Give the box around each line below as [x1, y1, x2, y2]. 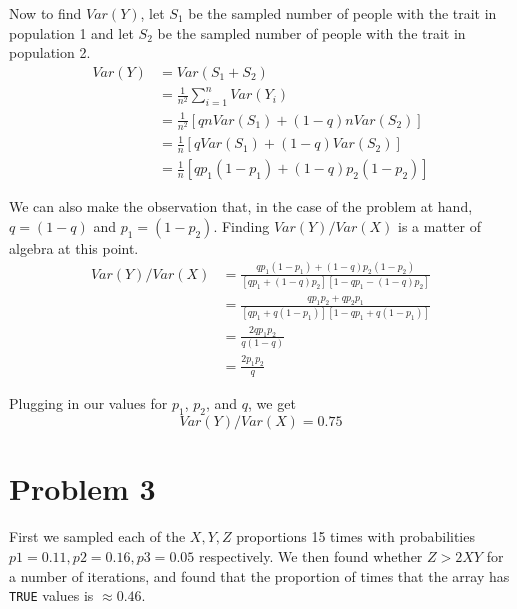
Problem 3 [9, 468, 156, 509]
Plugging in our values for [9, 393, 168, 414]
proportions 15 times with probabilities [236, 526, 475, 547]
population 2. [9, 42, 91, 63]
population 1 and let [9, 22, 134, 43]
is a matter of [398, 215, 481, 236]
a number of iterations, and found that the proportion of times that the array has [9, 565, 510, 586]
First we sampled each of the [9, 526, 186, 547]
